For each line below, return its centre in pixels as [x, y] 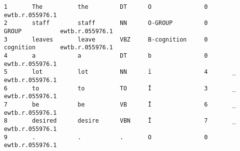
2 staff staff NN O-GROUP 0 [106, 23]
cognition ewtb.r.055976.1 [58, 48]
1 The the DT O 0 [106, 7]
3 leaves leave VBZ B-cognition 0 [106, 39]
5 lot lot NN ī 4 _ [120, 72]
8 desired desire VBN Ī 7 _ [120, 121]
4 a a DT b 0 [106, 55]
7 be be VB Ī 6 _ [120, 104]
